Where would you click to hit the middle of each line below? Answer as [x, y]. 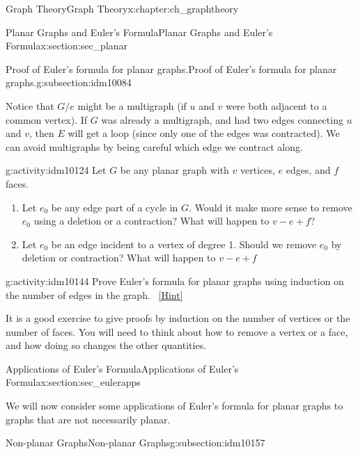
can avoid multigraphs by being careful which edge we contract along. [154, 146]
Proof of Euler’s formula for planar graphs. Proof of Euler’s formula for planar [171, 68]
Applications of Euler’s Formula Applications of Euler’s [122, 368]
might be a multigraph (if [132, 105]
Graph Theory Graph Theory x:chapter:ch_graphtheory [122, 8]
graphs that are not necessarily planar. [88, 419]
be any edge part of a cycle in [115, 207]
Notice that [30, 105]
